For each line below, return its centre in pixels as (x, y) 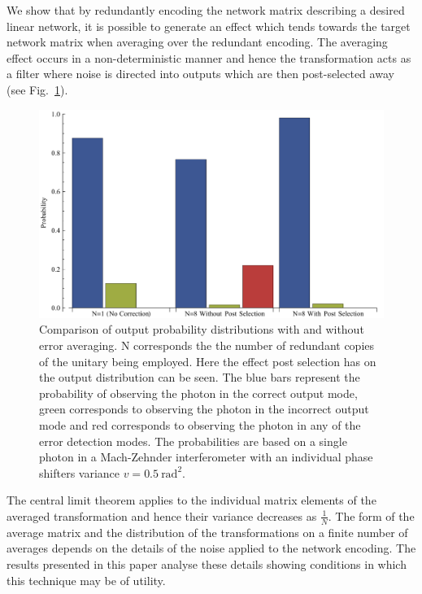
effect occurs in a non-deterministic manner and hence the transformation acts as (209, 57)
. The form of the (371, 515)
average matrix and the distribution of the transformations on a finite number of (207, 532)
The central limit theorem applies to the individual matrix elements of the (191, 500)
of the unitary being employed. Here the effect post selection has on (208, 361)
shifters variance (80, 472)
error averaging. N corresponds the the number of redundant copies (207, 345)
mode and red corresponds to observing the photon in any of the (200, 425)
